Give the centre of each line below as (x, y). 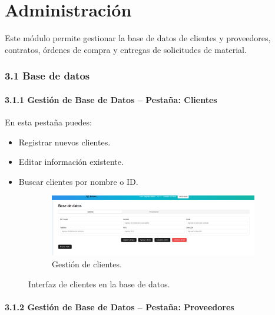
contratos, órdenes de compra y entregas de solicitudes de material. (126, 49)
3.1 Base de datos (47, 76)
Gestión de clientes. (87, 264)
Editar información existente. (71, 162)
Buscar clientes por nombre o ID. (78, 181)
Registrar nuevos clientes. (64, 142)
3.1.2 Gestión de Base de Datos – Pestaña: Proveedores (120, 306)
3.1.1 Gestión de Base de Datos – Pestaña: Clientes (111, 99)
